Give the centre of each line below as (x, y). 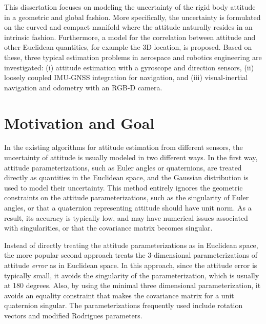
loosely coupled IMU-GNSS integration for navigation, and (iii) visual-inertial (126, 77)
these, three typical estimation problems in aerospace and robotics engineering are (133, 57)
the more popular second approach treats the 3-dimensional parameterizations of (131, 255)
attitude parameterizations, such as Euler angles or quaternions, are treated (123, 167)
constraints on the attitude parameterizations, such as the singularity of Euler (127, 197)
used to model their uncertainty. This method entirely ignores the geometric (124, 187)
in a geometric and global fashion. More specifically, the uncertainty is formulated (132, 17)
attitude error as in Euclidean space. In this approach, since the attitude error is (131, 265)
